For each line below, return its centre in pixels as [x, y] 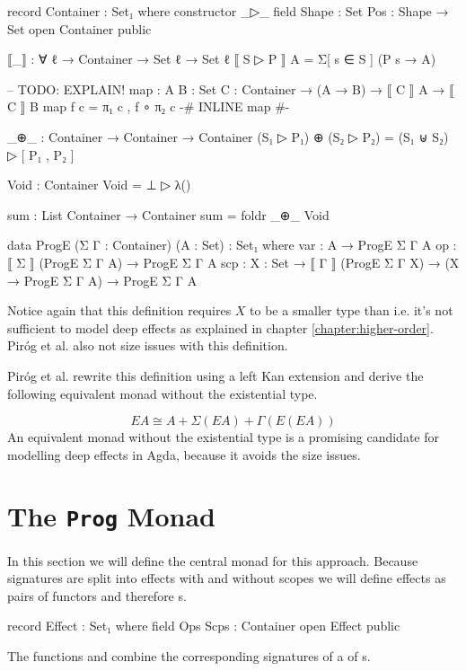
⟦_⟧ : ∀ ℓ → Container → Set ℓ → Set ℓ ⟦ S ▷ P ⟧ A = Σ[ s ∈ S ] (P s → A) [222, 59]
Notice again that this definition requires [119, 310]
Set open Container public [79, 28]
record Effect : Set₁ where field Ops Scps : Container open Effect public [204, 626]
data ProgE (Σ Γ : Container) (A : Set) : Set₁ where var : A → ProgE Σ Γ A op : [232, 245]
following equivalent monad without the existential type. [163, 393]
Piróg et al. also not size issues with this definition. [148, 345]
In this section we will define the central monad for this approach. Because [213, 560]
